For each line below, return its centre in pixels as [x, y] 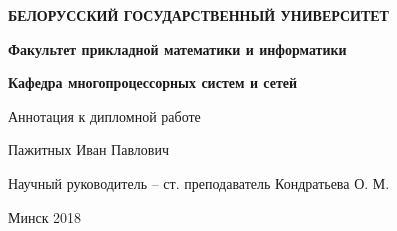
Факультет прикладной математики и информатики [177, 48]
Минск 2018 [45, 216]
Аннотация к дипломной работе [104, 115]
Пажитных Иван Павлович [88, 149]
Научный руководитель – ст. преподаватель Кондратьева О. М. [199, 182]
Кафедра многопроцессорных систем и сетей [153, 82]
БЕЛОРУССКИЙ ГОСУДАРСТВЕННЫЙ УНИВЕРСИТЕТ [198, 15]
